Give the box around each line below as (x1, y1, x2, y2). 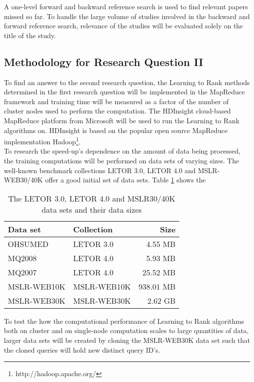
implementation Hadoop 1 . (4, 135, 81, 146)
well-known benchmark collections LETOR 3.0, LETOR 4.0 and (4, 165, 196, 175)
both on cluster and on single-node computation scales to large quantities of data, (4, 325, 249, 336)
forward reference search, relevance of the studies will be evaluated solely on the (4, 21, 243, 31)
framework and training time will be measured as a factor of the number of (4, 96, 229, 106)
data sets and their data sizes (42, 203, 142, 215)
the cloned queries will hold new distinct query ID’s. (4, 344, 160, 355)
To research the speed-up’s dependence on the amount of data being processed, (4, 146, 241, 156)
